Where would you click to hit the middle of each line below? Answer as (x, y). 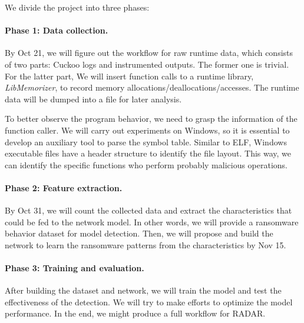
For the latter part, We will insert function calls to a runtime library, (129, 76)
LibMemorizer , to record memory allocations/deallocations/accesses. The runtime (152, 87)
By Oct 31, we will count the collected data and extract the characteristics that (148, 210)
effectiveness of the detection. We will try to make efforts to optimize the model (149, 302)
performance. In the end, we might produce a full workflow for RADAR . (135, 313)
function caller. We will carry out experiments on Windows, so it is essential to (147, 130)
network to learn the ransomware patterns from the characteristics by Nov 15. (146, 244)
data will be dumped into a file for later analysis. (93, 99)
